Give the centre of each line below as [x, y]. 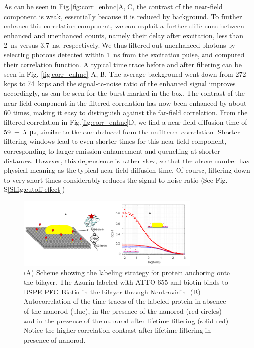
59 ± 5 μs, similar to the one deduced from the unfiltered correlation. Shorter [122, 131]
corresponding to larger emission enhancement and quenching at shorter [112, 150]
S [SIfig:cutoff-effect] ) [35, 189]
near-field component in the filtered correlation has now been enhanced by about [125, 102]
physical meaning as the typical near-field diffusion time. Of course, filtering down [127, 170]
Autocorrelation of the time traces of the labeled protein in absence [125, 301]
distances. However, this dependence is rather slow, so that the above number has [127, 160]
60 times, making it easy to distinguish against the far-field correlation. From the [126, 112]
